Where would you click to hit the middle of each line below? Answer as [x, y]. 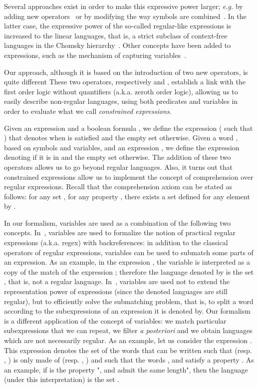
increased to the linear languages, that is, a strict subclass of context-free [116, 35]
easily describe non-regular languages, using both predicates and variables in [121, 101]
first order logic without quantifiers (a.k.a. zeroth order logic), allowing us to [121, 91]
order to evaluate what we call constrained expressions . [88, 111]
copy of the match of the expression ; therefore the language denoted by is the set [129, 271]
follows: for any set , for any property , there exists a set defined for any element [127, 196]
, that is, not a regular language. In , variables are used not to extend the [117, 281]
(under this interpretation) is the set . [62, 379]
